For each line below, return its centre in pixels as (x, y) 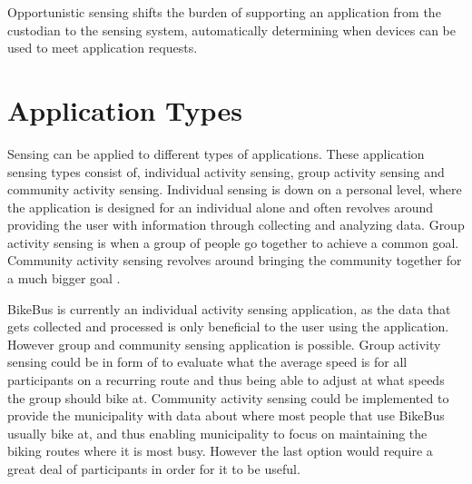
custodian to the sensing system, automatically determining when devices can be (231, 30)
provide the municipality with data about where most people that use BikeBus (226, 415)
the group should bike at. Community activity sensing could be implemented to (228, 397)
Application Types (125, 109)
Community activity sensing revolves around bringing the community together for (235, 260)
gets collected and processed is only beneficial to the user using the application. (228, 326)
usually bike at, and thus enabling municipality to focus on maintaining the (217, 433)
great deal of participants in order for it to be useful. (154, 469)
